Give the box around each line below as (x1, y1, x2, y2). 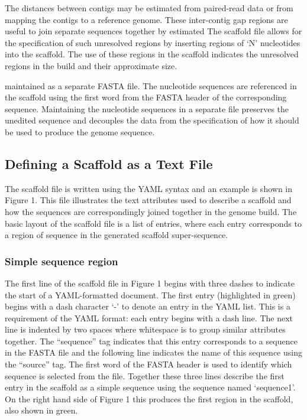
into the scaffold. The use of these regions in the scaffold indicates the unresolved (5, 48, 299, 60)
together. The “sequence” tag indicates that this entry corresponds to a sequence (5, 334, 298, 347)
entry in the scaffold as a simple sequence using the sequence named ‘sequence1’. (5, 381, 296, 393)
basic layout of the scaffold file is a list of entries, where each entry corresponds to (5, 217, 302, 229)
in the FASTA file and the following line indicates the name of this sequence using (5, 346, 302, 359)
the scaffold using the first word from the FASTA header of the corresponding (5, 91, 287, 103)
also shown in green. (5, 404, 78, 416)
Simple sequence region (5, 253, 118, 268)
